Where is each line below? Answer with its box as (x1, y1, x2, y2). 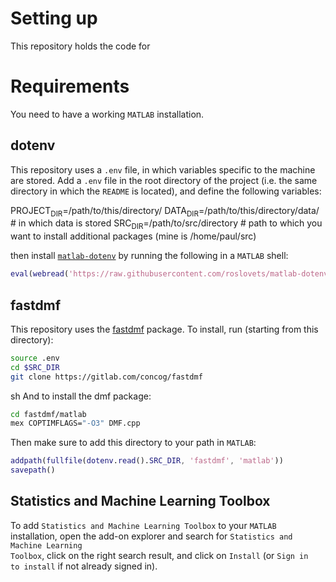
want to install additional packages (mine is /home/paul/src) (10, 230, 257, 242)
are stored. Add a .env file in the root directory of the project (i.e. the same (10, 174, 318, 186)
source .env (10, 353, 60, 363)
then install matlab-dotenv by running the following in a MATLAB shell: (10, 250, 289, 262)
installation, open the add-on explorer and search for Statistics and (10, 530, 293, 542)
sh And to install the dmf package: (10, 390, 152, 402)
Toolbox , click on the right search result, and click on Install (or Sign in (10, 549, 309, 561)
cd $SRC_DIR (10, 362, 60, 372)
